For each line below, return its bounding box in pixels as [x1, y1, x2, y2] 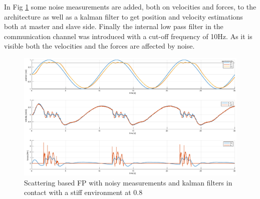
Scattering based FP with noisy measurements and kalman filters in [24, 177, 232, 187]
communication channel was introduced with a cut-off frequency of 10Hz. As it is [4, 31, 252, 41]
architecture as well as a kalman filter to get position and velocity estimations [4, 11, 243, 22]
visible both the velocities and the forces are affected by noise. [4, 41, 195, 51]
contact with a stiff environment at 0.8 [24, 187, 143, 197]
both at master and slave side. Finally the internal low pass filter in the [4, 21, 223, 32]
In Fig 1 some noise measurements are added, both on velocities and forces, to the [4, 2, 256, 12]
